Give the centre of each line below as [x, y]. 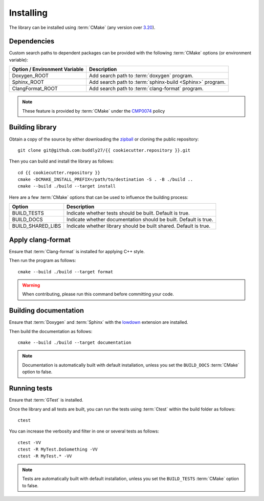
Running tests [31, 389]
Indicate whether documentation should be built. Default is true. [140, 219]
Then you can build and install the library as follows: [62, 161]
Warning [31, 285]
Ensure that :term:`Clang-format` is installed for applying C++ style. [77, 251]
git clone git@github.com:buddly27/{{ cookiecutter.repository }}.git [104, 150]
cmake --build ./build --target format [66, 272]
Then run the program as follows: [43, 261]
